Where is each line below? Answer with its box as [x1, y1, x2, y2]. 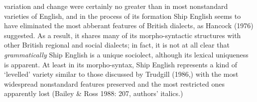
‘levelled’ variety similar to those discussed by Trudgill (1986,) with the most [4, 69, 239, 79]
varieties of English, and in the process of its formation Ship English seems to [4, 10, 241, 21]
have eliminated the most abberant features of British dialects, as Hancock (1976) [4, 20, 254, 31]
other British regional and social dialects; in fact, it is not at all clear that [4, 40, 230, 50]
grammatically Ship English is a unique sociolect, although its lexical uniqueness [4, 49, 249, 59]
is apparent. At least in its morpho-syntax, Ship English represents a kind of [4, 59, 237, 69]
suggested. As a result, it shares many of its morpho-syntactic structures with [4, 30, 241, 40]
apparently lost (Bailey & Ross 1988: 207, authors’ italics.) [4, 88, 183, 99]
